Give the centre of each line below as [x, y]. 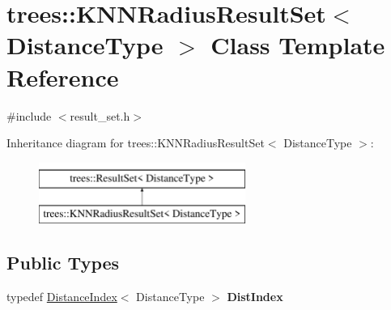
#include [29, 115]
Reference [63, 76]
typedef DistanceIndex [62, 297]
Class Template [298, 45]
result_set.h [100, 115]
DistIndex [255, 297]
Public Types [63, 263]
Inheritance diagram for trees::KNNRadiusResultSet [136, 143]
